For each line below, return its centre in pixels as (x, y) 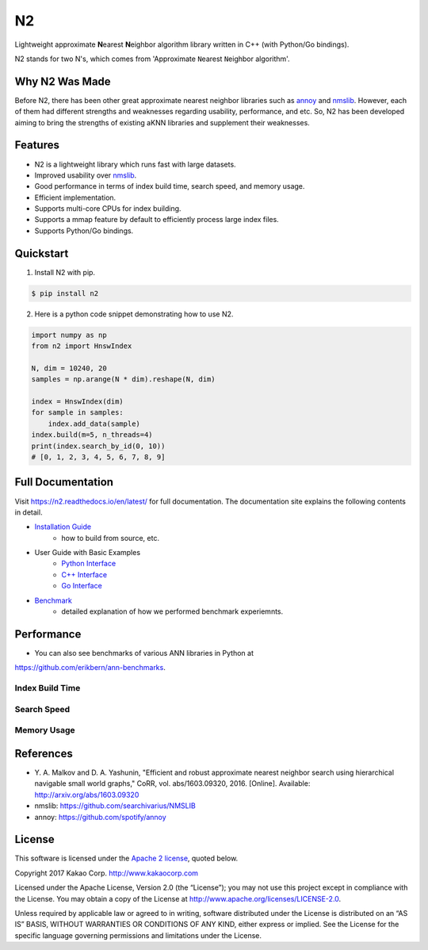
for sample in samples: (78, 413)
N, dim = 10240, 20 (69, 368)
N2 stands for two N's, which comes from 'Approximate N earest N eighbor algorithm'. (152, 59)
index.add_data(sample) (94, 423)
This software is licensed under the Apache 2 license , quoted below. (126, 858)
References (44, 753)
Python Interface (89, 564)
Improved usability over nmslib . (86, 175)
